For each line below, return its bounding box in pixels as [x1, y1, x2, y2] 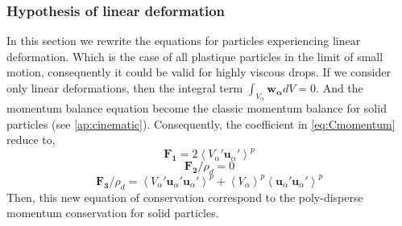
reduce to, [6, 131, 56, 148]
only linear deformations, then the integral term [6, 80, 243, 96]
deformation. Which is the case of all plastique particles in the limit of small [6, 47, 383, 64]
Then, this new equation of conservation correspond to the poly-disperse [6, 188, 363, 205]
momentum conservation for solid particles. [6, 204, 219, 221]
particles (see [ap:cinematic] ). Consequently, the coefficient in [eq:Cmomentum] [6, 115, 396, 132]
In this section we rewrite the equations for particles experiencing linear [6, 32, 361, 49]
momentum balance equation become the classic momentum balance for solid [6, 100, 387, 117]
